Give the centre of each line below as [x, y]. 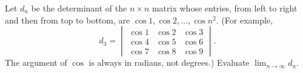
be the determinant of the [79, 8]
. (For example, [245, 20]
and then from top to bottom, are [68, 20]
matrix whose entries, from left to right [225, 8]
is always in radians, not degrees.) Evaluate [169, 62]
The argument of [36, 62]
